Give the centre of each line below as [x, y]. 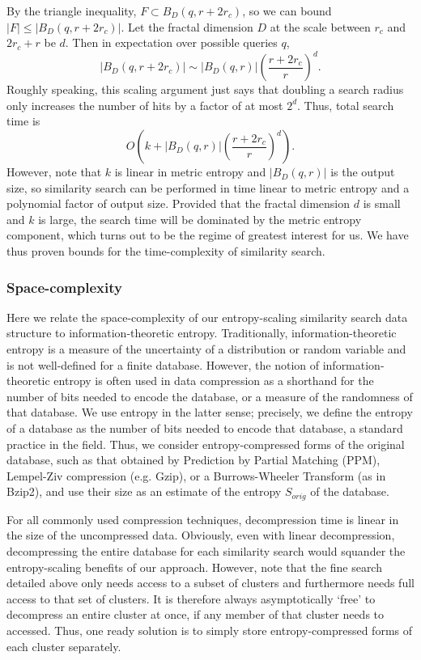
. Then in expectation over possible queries [171, 42]
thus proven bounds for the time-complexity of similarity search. [166, 251]
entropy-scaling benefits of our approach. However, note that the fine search [194, 567]
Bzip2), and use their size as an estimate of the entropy [144, 491]
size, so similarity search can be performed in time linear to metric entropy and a [208, 187]
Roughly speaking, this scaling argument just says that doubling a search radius [205, 89]
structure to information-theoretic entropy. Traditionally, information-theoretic [202, 333]
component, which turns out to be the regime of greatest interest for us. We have [208, 235]
